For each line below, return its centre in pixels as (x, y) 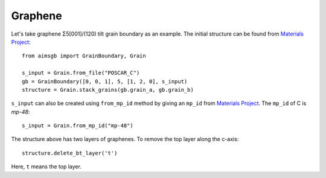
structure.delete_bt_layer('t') (70, 153)
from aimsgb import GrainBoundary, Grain (84, 56)
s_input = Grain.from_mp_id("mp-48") (78, 126)
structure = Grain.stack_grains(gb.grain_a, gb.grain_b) (108, 90)
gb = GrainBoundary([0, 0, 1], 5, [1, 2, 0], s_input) (105, 81)
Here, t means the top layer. (46, 167)
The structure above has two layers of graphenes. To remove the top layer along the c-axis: (125, 139)
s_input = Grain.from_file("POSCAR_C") (81, 73)
